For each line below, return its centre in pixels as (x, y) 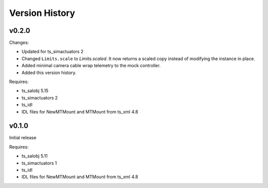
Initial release (23, 138)
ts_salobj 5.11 (35, 156)
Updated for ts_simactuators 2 (53, 52)
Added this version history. (49, 73)
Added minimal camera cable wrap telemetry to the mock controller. (91, 66)
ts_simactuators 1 (39, 163)
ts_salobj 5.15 (35, 91)
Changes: (19, 43)
